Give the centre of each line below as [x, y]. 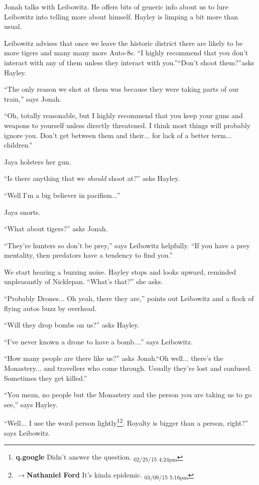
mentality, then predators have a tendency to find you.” [88, 255]
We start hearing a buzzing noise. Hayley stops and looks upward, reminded [120, 271]
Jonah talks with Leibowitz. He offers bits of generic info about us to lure [116, 6]
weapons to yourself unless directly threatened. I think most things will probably [127, 125]
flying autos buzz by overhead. [51, 308]
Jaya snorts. [22, 212]
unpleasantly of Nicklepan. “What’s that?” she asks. [83, 281]
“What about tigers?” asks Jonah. [56, 229]
